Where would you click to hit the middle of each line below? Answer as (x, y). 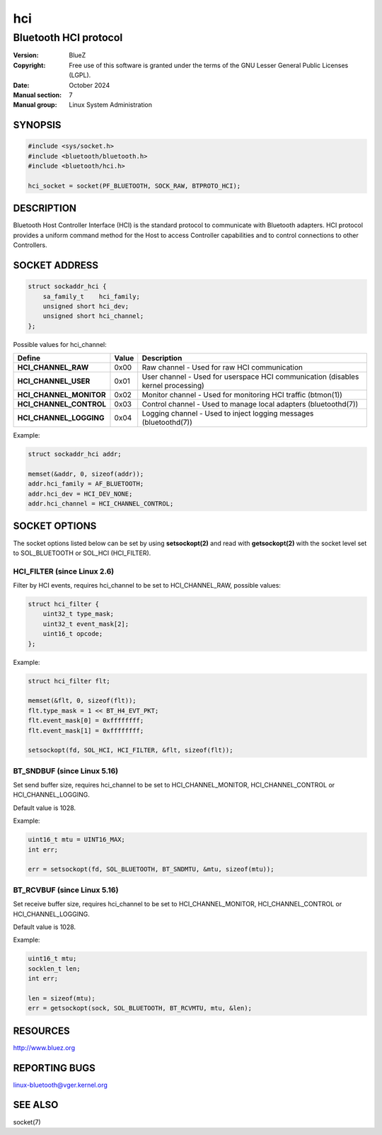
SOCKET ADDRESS (56, 265)
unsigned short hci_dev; (86, 306)
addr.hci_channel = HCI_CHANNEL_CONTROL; (101, 504)
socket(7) (27, 1122)
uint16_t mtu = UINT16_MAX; (76, 840)
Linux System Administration (110, 105)
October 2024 (89, 85)
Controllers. (30, 245)
